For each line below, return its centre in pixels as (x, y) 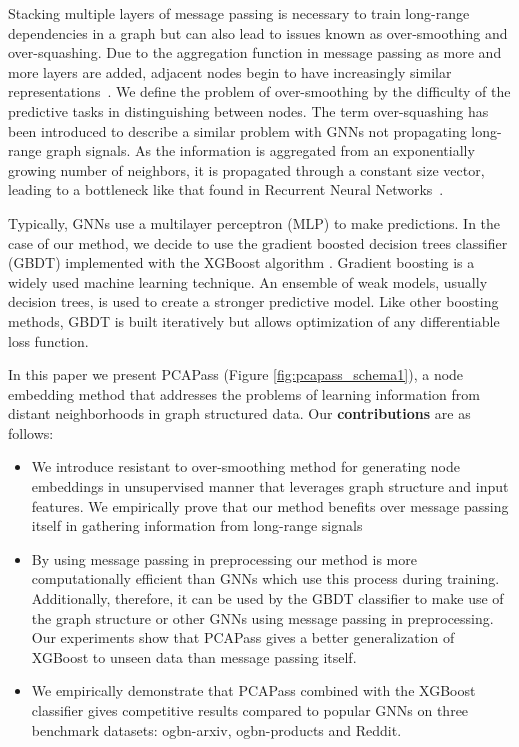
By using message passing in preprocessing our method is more (224, 558)
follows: (31, 432)
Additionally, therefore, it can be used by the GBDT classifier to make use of (267, 598)
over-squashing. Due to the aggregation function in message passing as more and (255, 52)
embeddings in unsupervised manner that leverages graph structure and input (270, 486)
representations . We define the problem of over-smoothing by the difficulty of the (259, 91)
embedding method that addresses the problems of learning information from (244, 393)
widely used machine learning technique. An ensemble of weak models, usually (248, 281)
